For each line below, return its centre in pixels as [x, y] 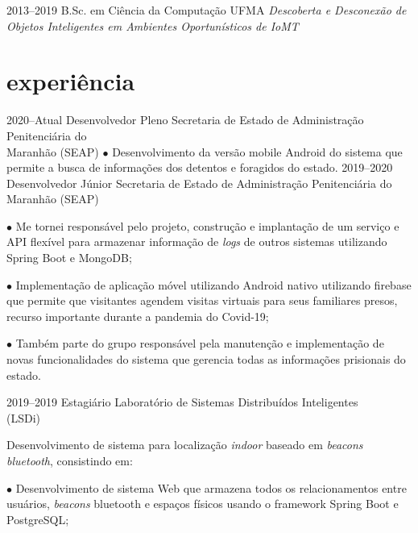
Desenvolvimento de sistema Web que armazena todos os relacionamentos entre [211, 487]
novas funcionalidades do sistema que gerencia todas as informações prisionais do [206, 359]
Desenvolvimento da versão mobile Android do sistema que [257, 151]
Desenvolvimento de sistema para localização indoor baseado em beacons [185, 445]
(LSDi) [24, 417]
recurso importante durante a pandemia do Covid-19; [138, 316]
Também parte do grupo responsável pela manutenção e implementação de [200, 343]
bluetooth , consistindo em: [70, 460]
